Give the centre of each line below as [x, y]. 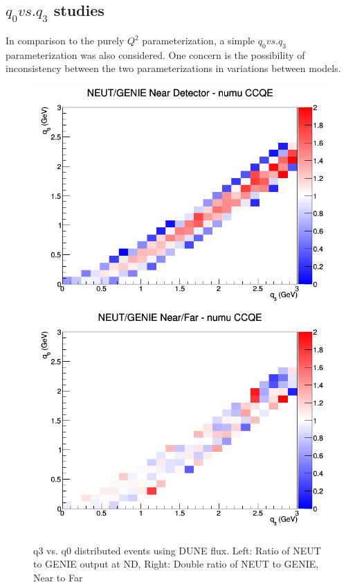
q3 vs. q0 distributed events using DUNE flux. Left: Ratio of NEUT [177, 550]
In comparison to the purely [65, 40]
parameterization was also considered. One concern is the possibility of [155, 54]
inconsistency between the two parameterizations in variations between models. [173, 68]
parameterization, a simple [199, 40]
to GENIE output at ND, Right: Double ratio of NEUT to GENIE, [176, 564]
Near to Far [58, 577]
